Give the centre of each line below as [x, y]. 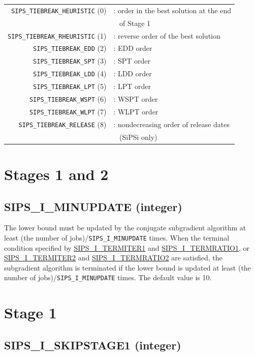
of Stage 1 [135, 23]
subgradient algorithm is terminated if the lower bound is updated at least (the [127, 267]
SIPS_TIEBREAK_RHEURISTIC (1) [57, 35]
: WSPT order [136, 99]
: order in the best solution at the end [172, 10]
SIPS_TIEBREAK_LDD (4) [70, 73]
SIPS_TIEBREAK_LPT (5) [70, 86]
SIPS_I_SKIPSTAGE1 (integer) [93, 345]
